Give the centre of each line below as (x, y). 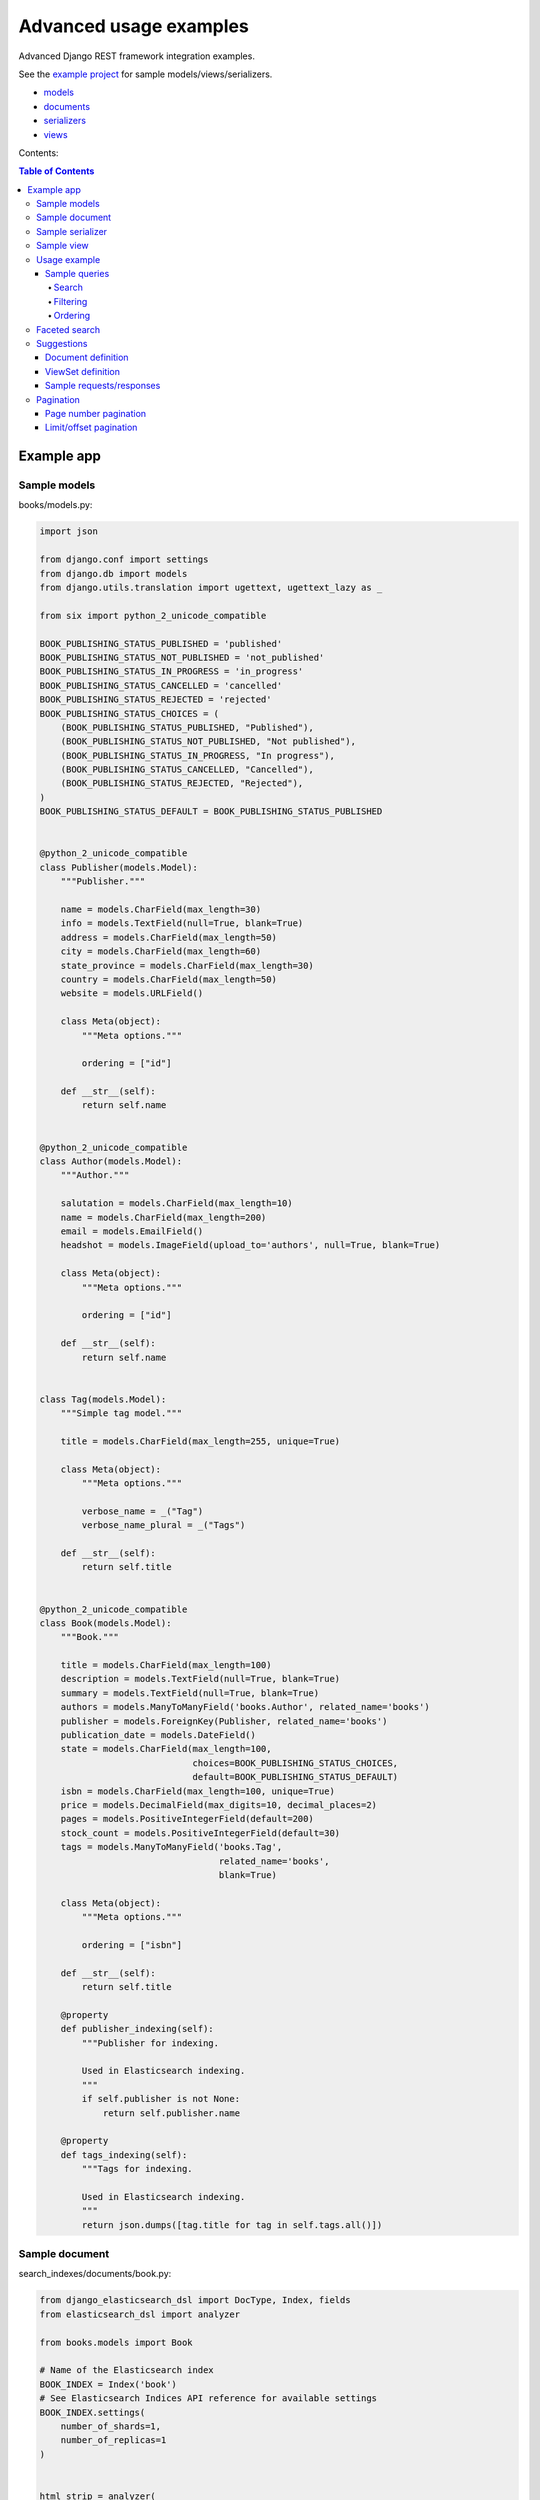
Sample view (62, 246)
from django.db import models (113, 573)
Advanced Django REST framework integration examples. (136, 56)
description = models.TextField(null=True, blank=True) (200, 1679)
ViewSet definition (82, 371)
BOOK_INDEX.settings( (92, 2412)
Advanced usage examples (133, 26)
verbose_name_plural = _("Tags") (163, 1525)
